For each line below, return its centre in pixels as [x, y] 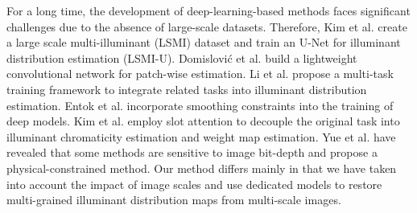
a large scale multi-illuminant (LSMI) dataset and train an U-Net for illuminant [204, 42]
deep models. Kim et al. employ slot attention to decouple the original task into [203, 121]
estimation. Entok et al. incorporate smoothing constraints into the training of [200, 105]
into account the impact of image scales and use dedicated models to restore [194, 184]
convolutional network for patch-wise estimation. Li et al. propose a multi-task [200, 74]
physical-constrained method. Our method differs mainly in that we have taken [202, 168]
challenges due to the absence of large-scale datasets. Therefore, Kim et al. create [207, 26]
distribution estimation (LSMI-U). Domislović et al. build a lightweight [182, 57]
